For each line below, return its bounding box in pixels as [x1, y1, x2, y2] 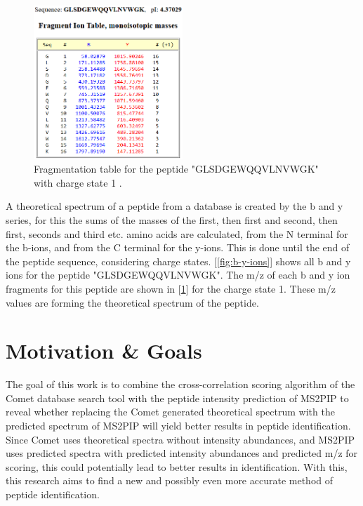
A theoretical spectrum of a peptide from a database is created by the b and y [6, 199, 343, 213]
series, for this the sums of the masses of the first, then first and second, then [6, 213, 338, 227]
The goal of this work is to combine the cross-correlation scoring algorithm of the [6, 377, 355, 392]
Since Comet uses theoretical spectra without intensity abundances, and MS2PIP [6, 432, 355, 446]
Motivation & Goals [6, 336, 202, 365]
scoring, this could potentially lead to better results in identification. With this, [6, 459, 348, 474]
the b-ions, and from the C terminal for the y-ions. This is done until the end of [6, 240, 350, 255]
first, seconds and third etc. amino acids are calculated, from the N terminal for [6, 226, 348, 241]
